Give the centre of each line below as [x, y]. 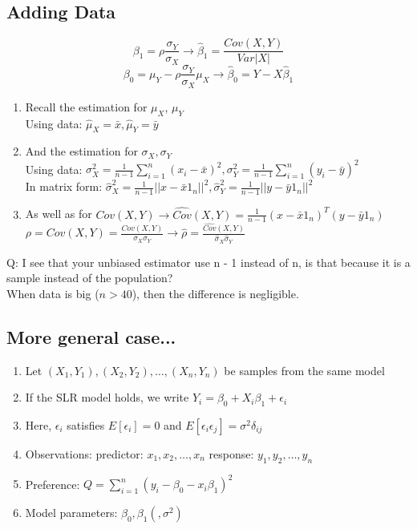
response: [231, 453]
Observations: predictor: [84, 453]
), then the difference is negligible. [215, 293]
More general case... [91, 336]
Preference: [53, 484]
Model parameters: [71, 513]
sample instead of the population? [90, 278]
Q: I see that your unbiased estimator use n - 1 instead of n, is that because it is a [208, 262]
